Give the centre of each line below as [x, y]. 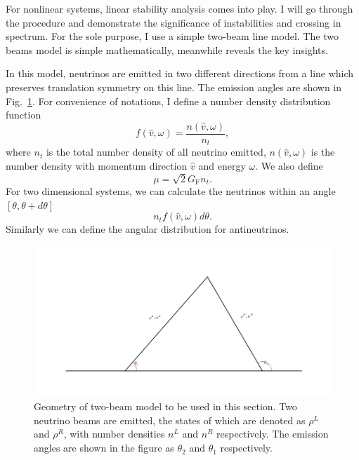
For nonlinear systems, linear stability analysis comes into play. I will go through [179, 8]
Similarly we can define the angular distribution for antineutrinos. [148, 229]
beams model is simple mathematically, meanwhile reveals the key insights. [167, 49]
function [24, 115]
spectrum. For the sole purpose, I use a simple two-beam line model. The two [172, 36]
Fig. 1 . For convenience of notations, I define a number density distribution [168, 101]
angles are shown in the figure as [104, 448]
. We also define [289, 165]
